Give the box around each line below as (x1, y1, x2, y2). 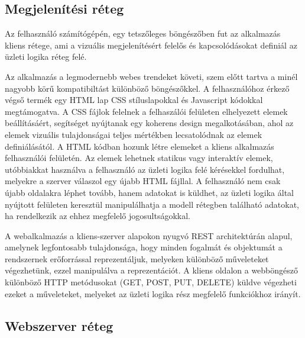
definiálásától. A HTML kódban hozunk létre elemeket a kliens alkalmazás (5, 140, 274, 152)
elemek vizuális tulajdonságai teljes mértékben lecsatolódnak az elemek (5, 128, 262, 140)
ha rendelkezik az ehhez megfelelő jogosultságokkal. (5, 210, 191, 222)
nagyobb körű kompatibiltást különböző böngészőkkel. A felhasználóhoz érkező (5, 82, 290, 94)
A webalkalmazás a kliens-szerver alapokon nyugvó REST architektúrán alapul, (5, 229, 293, 242)
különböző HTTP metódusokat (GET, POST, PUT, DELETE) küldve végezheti (5, 276, 297, 288)
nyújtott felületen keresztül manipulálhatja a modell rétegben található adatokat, (5, 198, 299, 210)
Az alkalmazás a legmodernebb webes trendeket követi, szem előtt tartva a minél (5, 70, 298, 82)
